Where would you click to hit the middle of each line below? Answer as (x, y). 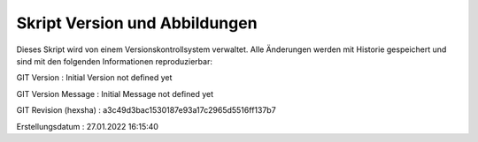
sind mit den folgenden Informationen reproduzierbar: (114, 61)
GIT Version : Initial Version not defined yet (94, 78)
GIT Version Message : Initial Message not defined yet (115, 93)
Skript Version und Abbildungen (137, 23)
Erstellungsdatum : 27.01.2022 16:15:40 (88, 126)
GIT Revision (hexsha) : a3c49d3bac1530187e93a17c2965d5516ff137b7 (146, 110)
